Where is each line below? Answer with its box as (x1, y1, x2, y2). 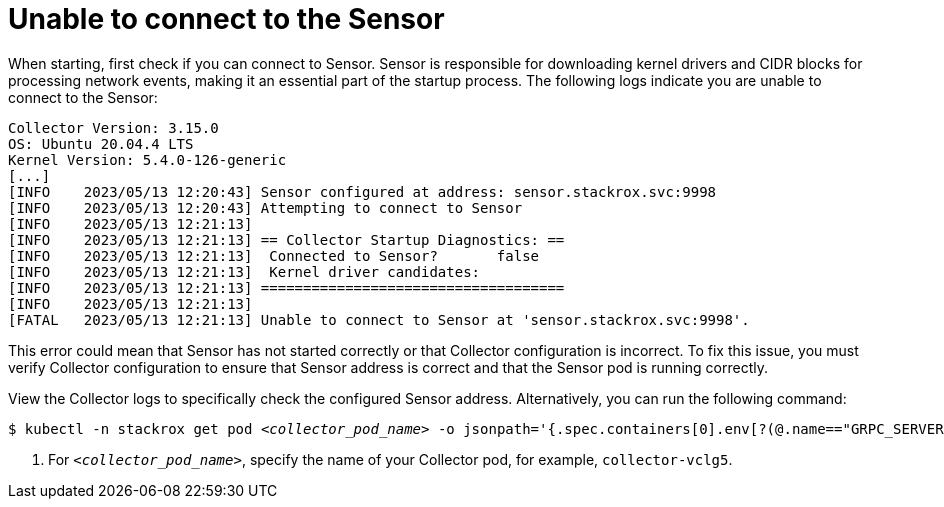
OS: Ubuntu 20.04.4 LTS (8, 135, 194, 152)
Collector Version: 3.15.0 (8, 119, 219, 136)
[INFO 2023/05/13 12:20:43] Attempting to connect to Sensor (8, 199, 523, 216)
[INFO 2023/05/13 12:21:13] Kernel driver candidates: (8, 263, 481, 280)
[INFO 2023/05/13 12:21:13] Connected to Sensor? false (8, 247, 540, 264)
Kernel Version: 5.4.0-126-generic (8, 151, 287, 168)
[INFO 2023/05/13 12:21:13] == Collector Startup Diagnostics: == (8, 231, 565, 248)
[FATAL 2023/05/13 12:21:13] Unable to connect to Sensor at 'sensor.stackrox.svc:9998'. (8, 311, 750, 328)
